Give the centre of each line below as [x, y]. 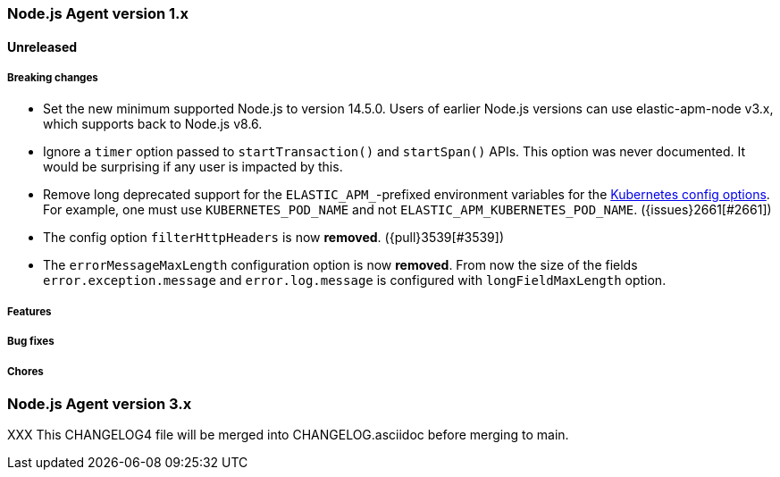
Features [29, 311]
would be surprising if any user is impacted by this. [193, 167]
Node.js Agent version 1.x [98, 13]
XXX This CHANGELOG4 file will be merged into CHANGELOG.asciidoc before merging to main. [288, 435]
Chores [25, 371]
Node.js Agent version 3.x [100, 403]
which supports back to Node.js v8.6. [153, 124]
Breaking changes [53, 78]
